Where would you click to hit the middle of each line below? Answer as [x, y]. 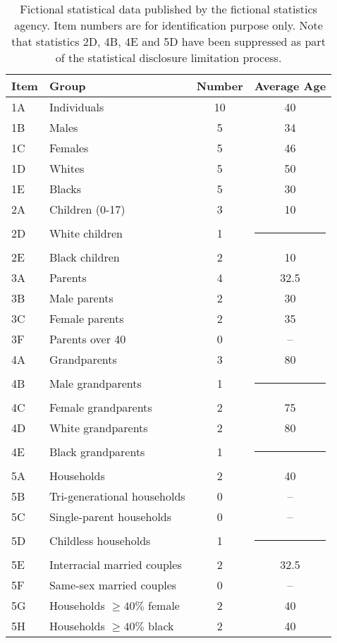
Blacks [65, 189]
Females [69, 148]
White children [86, 233]
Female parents [86, 318]
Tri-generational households [117, 496]
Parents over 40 [87, 339]
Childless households [100, 540]
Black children [84, 257]
